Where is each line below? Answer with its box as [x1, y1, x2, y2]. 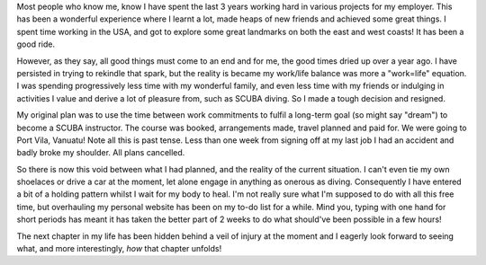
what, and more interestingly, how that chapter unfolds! [16, 243, 222, 254]
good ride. [16, 39, 56, 49]
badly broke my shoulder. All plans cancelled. [16, 147, 185, 158]
